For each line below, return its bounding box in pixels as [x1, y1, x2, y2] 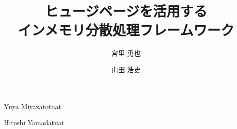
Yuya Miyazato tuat [4, 101, 61, 111]
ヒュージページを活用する [45, 1, 207, 21]
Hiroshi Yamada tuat [4, 117, 64, 128]
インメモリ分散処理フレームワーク [17, 20, 235, 40]
